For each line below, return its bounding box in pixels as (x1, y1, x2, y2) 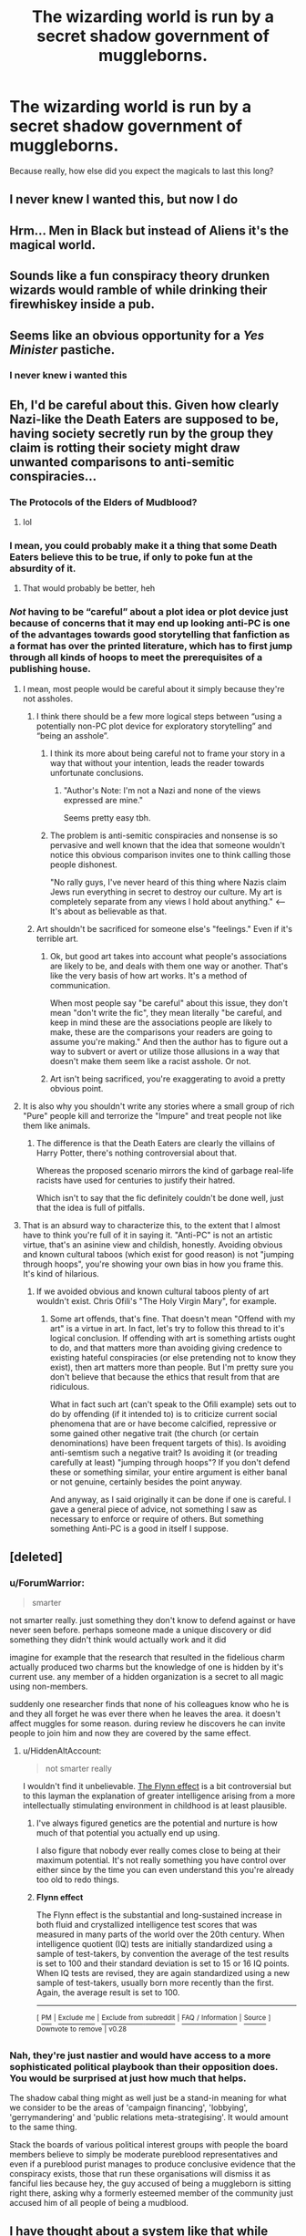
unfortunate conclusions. (49, 767, 144, 778)
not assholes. (22, 693, 74, 704)
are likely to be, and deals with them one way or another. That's (49, 960, 289, 971)
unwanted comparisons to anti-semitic (9, 454, 235, 470)
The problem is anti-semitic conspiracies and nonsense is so (49, 830, 278, 841)
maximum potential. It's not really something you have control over (36, 1855, 287, 1866)
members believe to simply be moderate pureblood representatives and (9, 2149, 278, 2159)
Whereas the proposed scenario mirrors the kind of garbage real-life (36, 1165, 294, 1175)
